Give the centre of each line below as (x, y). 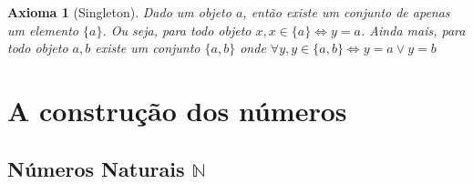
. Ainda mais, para (413, 30)
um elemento (43, 30)
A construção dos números (177, 110)
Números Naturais (96, 168)
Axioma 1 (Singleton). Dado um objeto (119, 12)
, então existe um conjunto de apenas (346, 12)
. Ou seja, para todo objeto (177, 30)
